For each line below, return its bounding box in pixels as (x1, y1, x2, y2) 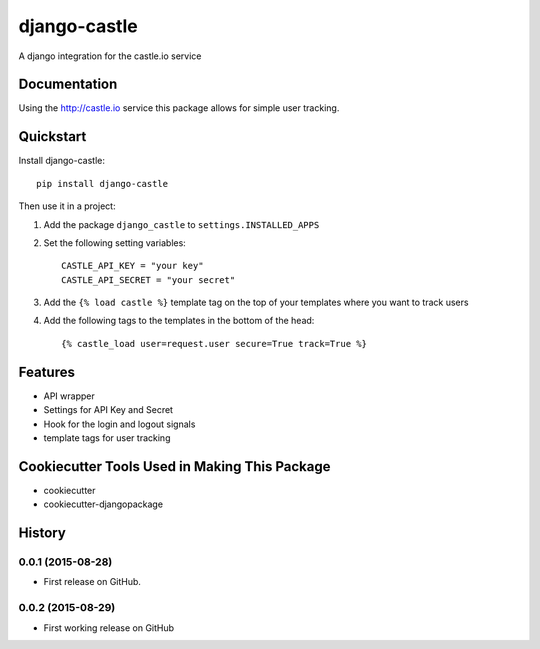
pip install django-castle (36, 178, 169, 189)
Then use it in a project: (18, 200, 116, 212)
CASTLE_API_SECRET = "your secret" (61, 274, 236, 285)
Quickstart (18, 128, 87, 145)
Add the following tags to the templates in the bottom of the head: (43, 315, 315, 327)
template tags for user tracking (43, 431, 171, 444)
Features (18, 363, 75, 380)
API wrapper (43, 390, 95, 402)
